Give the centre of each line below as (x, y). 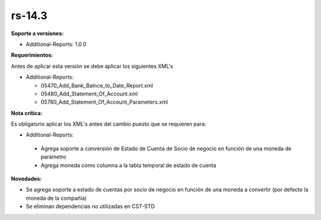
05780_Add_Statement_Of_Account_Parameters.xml (104, 102)
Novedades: (26, 179)
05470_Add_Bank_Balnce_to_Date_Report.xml (97, 85)
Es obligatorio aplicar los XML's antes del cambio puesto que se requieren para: (108, 124)
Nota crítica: (27, 113)
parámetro (53, 157)
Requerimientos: (32, 55)
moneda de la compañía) (56, 198)
